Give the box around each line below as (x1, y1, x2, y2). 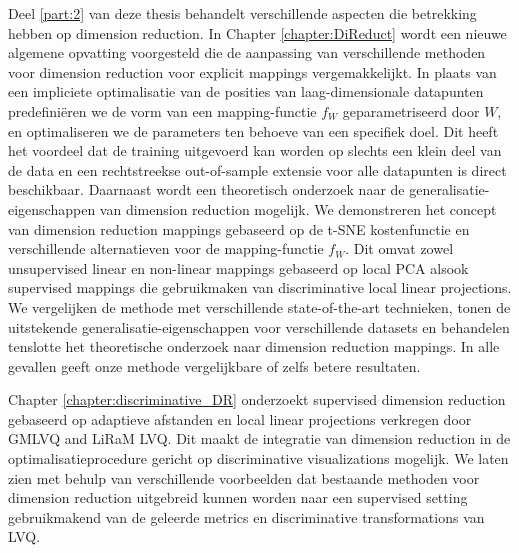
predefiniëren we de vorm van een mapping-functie (8, 100, 317, 121)
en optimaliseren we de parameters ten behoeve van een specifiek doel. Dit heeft (8, 120, 499, 141)
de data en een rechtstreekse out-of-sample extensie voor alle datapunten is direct (8, 159, 507, 180)
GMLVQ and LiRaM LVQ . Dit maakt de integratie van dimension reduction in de (8, 428, 511, 449)
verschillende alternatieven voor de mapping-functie (8, 238, 324, 259)
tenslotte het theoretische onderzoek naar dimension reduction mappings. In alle (8, 336, 500, 357)
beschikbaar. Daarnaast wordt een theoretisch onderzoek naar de (8, 179, 405, 200)
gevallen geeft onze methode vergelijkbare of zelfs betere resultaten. (8, 355, 421, 376)
